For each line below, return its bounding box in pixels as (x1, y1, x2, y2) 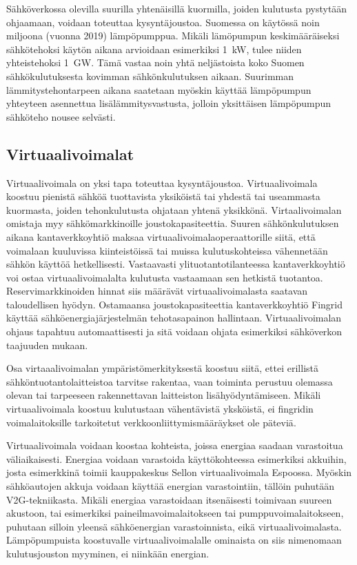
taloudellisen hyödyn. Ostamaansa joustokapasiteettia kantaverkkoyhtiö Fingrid (6, 297, 343, 311)
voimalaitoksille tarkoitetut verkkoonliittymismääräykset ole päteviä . (6, 415, 296, 429)
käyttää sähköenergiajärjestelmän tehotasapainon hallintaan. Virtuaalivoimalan (6, 310, 342, 325)
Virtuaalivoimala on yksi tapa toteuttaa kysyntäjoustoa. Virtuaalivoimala (6, 175, 318, 190)
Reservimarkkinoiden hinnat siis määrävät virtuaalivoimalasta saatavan (6, 284, 308, 298)
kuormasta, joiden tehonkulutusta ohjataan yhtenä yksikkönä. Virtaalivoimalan (6, 202, 342, 217)
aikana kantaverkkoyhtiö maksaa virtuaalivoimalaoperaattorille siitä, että (6, 229, 316, 244)
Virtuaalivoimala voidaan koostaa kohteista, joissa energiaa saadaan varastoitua (6, 438, 343, 453)
